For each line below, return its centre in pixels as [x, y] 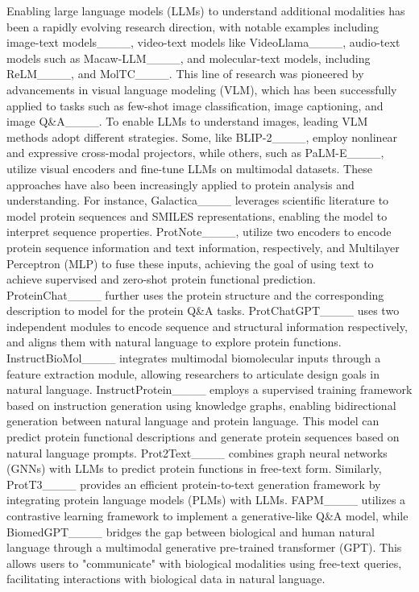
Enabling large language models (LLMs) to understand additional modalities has [206, 10]
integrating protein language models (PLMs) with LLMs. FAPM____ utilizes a [206, 500]
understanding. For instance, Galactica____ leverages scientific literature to [198, 200]
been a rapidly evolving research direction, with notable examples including [193, 26]
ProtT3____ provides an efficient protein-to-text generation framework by [194, 484]
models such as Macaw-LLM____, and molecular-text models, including [189, 58]
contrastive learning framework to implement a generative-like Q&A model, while [207, 515]
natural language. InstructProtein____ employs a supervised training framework [209, 389]
